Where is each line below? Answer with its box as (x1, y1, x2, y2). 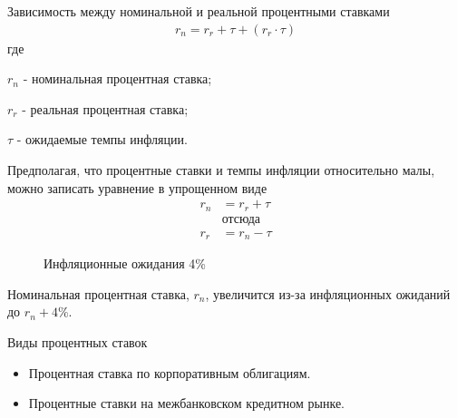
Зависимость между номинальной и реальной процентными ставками (7, 2, 390, 20)
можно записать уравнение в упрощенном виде (7, 178, 267, 197)
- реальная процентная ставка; (22, 99, 189, 118)
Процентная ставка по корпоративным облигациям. (28, 363, 311, 382)
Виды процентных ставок (7, 332, 148, 351)
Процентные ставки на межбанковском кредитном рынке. (28, 394, 345, 413)
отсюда (221, 212, 261, 226)
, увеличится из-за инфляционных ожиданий (205, 284, 451, 303)
